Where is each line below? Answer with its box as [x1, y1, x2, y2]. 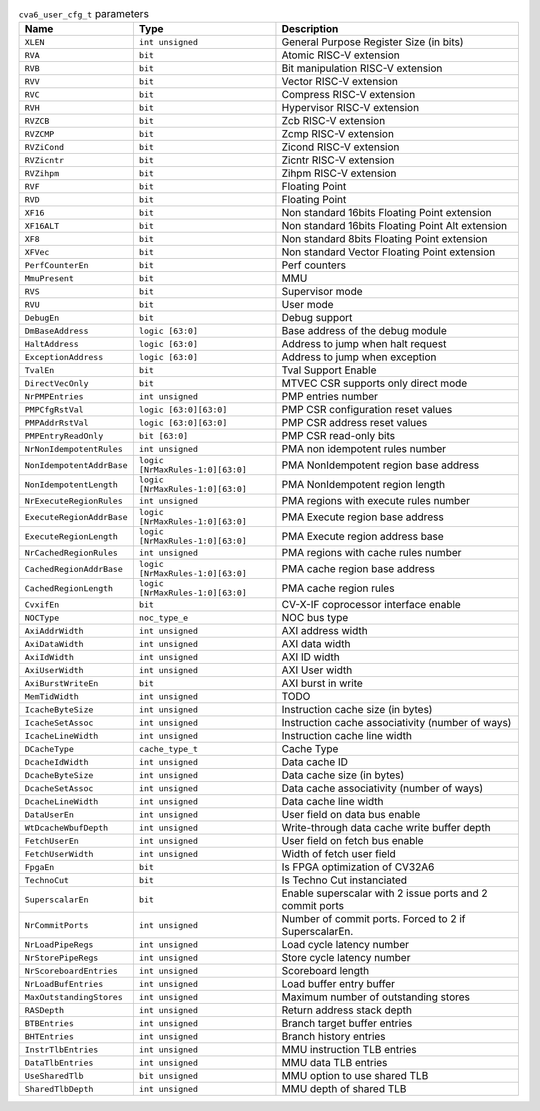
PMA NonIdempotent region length [281, 478, 445, 492]
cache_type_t [138, 743, 199, 754]
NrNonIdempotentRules [24, 443, 124, 454]
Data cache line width [281, 795, 384, 809]
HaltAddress [24, 338, 79, 349]
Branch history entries [281, 1030, 386, 1044]
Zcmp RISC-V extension [281, 127, 395, 141]
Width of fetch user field [281, 847, 397, 861]
